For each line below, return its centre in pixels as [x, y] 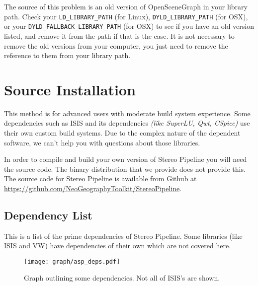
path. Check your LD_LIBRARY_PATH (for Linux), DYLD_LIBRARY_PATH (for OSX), [126, 16]
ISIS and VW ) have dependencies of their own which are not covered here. [118, 246]
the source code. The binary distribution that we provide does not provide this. [125, 169]
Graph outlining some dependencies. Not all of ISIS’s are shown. [122, 277]
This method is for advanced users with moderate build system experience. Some [127, 113]
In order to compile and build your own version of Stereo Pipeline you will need [126, 159]
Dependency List [48, 215]
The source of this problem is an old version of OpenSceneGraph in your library [126, 6]
